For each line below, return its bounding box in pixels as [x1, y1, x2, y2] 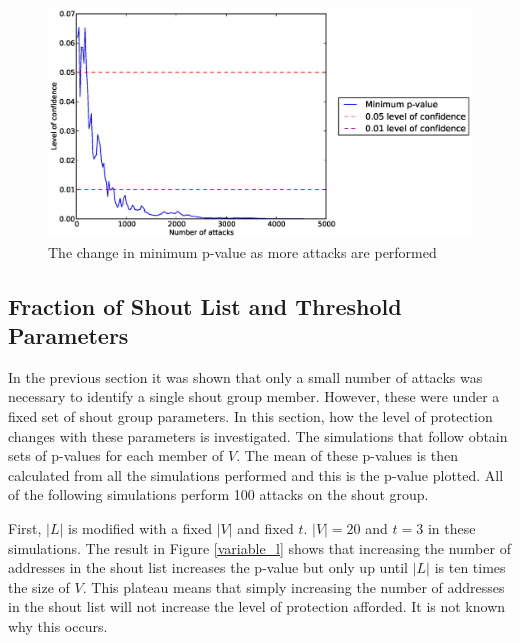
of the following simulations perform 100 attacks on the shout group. [8, 484, 429, 505]
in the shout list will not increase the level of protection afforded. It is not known [8, 596, 506, 617]
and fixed [237, 517, 294, 538]
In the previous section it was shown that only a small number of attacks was [8, 366, 483, 387]
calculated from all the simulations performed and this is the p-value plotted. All [8, 464, 504, 485]
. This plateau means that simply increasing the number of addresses [82, 576, 505, 597]
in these [427, 517, 476, 538]
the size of [8, 576, 70, 597]
